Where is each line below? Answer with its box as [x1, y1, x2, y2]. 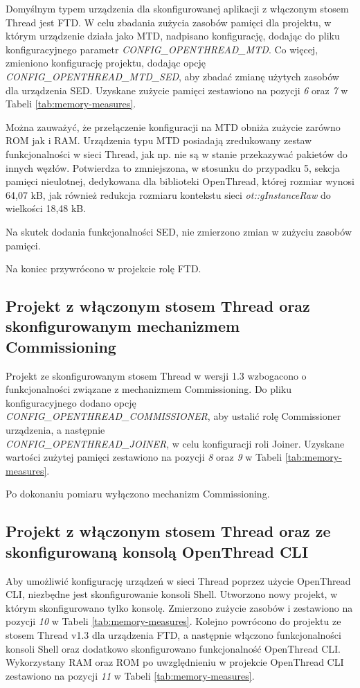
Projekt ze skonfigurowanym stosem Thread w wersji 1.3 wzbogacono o [6, 368, 307, 382]
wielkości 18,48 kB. [6, 201, 87, 215]
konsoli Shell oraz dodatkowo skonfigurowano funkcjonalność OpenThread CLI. [6, 641, 341, 655]
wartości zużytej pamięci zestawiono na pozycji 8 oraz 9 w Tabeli [6, 450, 282, 464]
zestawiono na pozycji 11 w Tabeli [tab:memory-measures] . [6, 668, 255, 682]
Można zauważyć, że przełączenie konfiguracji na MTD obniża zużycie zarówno [6, 119, 341, 134]
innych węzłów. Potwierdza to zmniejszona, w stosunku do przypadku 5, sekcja [6, 160, 340, 175]
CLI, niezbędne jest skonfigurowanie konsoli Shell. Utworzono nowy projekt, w [6, 587, 338, 601]
